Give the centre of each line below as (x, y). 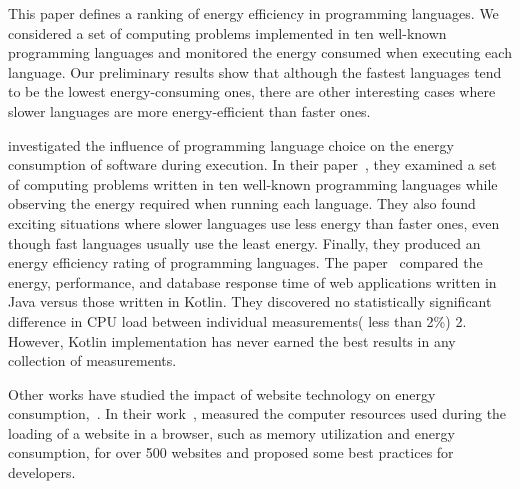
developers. (42, 472)
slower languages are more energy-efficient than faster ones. (189, 110)
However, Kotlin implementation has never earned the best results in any (232, 340)
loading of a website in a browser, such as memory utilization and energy (231, 432)
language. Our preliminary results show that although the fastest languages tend (255, 71)
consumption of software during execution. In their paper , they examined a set (252, 164)
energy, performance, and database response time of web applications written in (252, 281)
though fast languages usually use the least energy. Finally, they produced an (244, 242)
